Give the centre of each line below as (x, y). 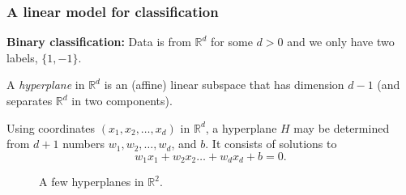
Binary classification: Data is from (99, 42)
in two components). (122, 100)
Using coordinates (51, 127)
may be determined (342, 127)
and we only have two (341, 42)
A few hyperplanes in (92, 182)
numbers (84, 144)
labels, (22, 57)
